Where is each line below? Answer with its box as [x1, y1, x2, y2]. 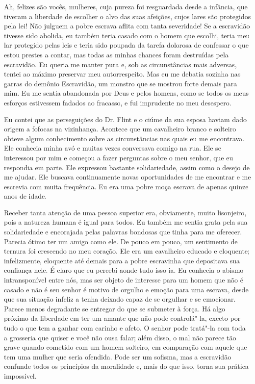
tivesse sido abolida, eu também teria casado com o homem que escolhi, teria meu [4, 30, 250, 40]
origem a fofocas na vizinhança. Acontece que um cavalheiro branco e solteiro [4, 124, 236, 134]
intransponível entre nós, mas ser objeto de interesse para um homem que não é [4, 275, 243, 285]
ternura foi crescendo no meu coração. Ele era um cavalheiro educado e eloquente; [4, 246, 250, 256]
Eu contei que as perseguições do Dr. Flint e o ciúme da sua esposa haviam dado [4, 114, 247, 124]
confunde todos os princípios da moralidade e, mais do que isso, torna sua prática [4, 361, 249, 371]
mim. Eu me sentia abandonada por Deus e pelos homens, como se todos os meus [4, 88, 249, 98]
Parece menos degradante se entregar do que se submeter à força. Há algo [4, 303, 225, 313]
